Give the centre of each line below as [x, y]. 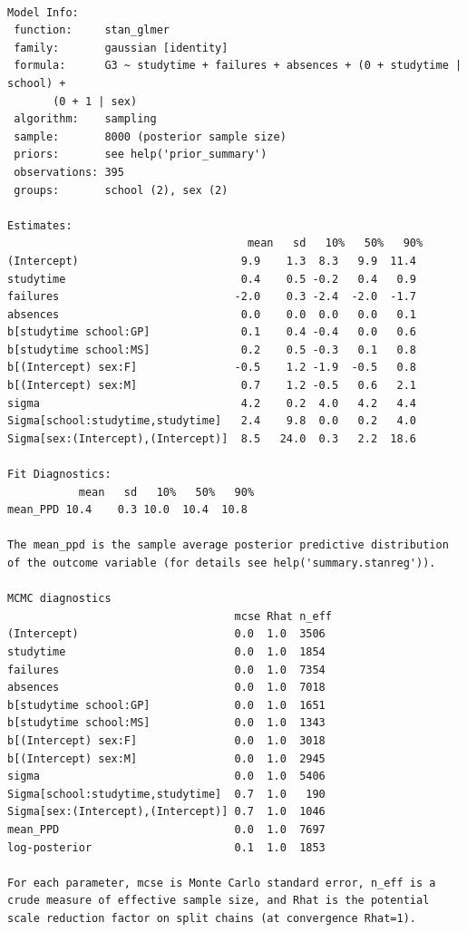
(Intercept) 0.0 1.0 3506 [166, 634]
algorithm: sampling [85, 119]
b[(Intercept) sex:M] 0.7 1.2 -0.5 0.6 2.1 [212, 386]
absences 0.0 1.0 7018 [166, 688]
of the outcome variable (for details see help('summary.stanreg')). [222, 563]
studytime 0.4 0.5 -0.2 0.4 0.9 [212, 279]
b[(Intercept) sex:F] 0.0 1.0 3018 [166, 740]
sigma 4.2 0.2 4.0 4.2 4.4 [212, 403]
